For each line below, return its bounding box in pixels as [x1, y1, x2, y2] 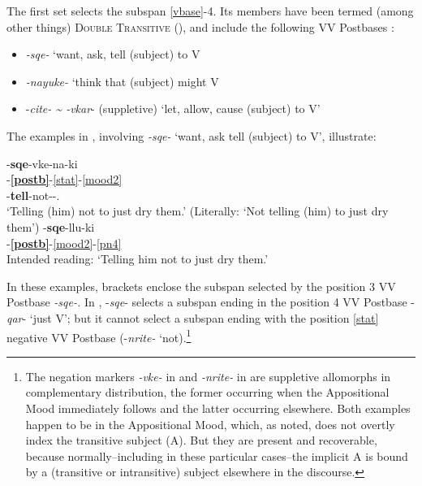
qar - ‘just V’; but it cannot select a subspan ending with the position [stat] [6, 309, 379, 326]
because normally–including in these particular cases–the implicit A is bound [25, 447, 408, 464]
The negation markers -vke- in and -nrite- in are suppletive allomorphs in [25, 367, 391, 384]
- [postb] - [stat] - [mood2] [6, 171, 123, 188]
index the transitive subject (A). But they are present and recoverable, [25, 432, 377, 449]
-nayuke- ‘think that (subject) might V [25, 72, 219, 89]
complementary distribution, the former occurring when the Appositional [25, 384, 390, 401]
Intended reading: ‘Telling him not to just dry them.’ [6, 250, 269, 267]
